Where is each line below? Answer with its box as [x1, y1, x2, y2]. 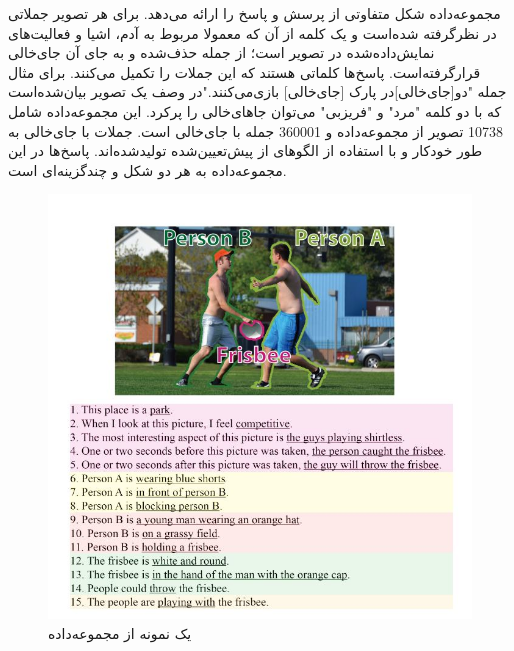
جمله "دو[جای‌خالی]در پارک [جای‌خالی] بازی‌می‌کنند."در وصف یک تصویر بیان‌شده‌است [8, 81, 507, 102]
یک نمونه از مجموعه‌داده [48, 622, 192, 643]
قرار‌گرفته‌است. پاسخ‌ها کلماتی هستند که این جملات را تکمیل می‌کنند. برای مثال [8, 61, 481, 82]
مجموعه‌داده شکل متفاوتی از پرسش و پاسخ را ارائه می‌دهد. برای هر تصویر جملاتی [8, 3, 501, 23]
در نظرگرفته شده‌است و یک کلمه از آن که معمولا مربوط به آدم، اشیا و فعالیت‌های [8, 22, 497, 43]
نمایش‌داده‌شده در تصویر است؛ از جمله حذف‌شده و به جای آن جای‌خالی [8, 42, 435, 63]
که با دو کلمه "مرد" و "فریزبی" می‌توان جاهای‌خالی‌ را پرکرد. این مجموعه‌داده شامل [8, 100, 502, 121]
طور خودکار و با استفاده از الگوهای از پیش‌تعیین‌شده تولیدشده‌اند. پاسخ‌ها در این [8, 140, 483, 161]
